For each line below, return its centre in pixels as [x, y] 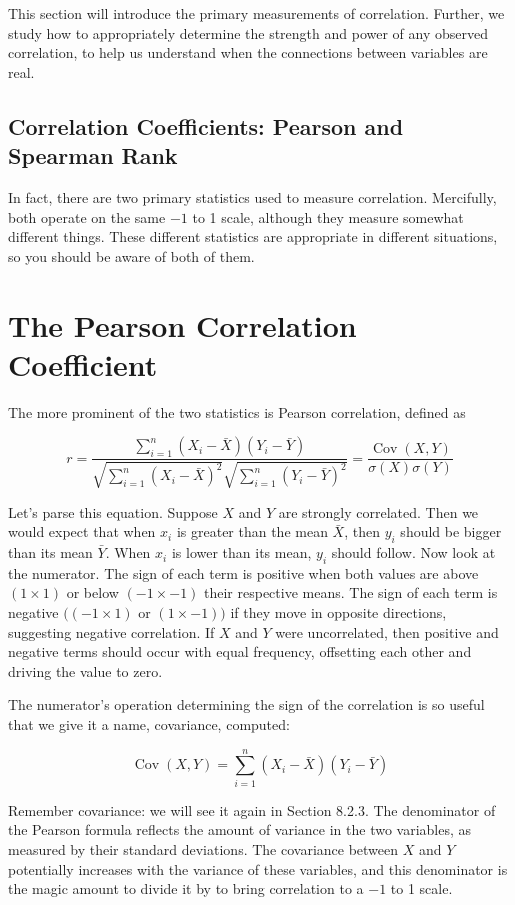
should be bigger [451, 531]
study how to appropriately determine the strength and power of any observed [248, 32]
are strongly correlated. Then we [378, 511]
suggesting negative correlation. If [111, 631]
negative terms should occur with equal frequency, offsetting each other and [240, 651]
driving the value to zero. [85, 670]
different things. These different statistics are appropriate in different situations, [253, 236]
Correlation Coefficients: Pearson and [206, 125]
